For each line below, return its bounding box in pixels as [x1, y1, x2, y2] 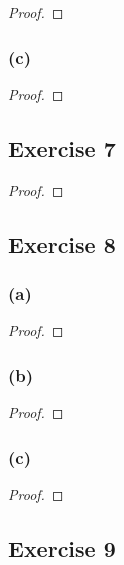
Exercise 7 [8, 132, 116, 163]
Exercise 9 [8, 532, 116, 563]
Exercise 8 [8, 228, 116, 259]
